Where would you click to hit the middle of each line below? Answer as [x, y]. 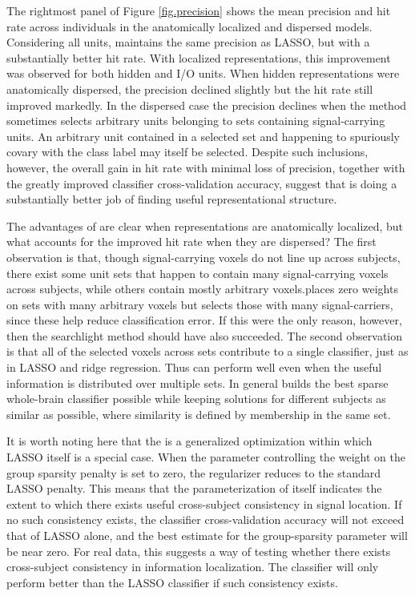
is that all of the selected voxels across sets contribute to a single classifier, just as [207, 351]
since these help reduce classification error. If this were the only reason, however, [204, 320]
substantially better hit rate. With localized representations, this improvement [199, 57]
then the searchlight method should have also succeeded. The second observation [205, 335]
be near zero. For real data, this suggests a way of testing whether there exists [199, 551]
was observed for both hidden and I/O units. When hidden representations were [203, 73]
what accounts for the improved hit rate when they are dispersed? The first [191, 242]
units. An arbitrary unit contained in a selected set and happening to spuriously [203, 136]
